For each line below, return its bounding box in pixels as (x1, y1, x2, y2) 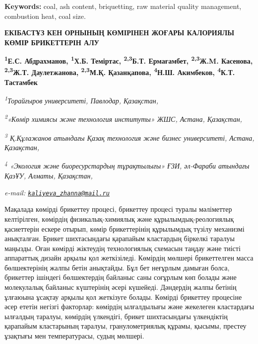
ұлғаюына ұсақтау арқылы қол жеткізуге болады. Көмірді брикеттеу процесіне (4, 291, 242, 302)
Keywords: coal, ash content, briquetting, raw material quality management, (4, 1, 242, 11)
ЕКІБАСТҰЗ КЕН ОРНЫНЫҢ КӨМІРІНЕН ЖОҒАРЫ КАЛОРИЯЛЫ (4, 27, 234, 38)
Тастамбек (4, 77, 38, 87)
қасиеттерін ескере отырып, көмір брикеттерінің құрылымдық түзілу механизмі (4, 223, 245, 234)
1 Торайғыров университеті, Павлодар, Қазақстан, (4, 94, 159, 106)
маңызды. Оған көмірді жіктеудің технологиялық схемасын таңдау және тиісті (4, 243, 241, 253)
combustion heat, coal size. (4, 10, 86, 21)
